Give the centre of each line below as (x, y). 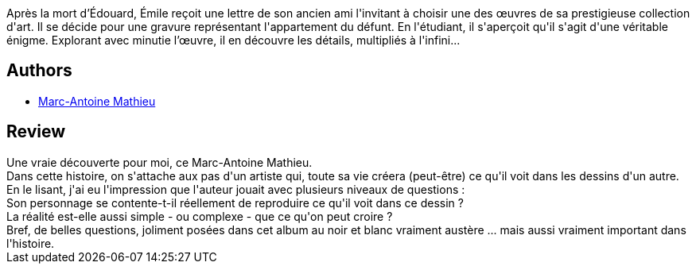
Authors (39, 71)
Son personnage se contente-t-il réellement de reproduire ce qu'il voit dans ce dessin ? (235, 202)
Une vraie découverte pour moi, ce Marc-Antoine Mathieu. (159, 162)
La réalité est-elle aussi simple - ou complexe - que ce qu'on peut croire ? (200, 216)
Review (36, 132)
